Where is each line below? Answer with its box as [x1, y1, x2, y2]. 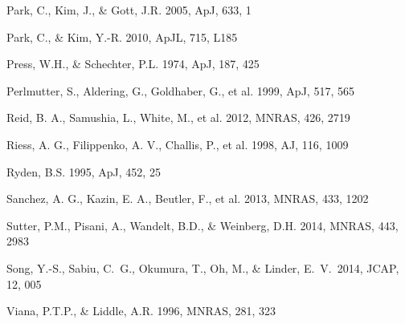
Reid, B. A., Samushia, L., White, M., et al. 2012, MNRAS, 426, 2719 [6, 109, 350, 126]
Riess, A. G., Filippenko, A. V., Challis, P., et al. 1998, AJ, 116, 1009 [6, 136, 349, 152]
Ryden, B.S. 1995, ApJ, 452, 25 [6, 163, 161, 180]
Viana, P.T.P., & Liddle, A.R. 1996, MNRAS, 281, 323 [6, 302, 276, 319]
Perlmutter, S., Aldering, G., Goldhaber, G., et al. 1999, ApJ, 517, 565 [6, 82, 354, 99]
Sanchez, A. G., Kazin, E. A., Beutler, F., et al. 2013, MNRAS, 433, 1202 [6, 190, 369, 207]
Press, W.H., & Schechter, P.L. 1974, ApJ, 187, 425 [6, 55, 260, 72]
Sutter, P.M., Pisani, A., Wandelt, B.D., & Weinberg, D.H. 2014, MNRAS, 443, [6, 217, 399, 233]
